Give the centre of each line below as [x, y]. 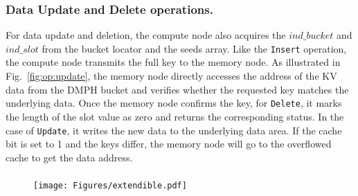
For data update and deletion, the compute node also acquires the [146, 35]
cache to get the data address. [69, 157]
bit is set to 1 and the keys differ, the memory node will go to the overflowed [169, 144]
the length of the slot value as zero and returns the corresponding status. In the [175, 116]
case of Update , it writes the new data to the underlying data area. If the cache [174, 130]
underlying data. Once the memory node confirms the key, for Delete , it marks [174, 103]
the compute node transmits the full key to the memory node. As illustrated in [173, 62]
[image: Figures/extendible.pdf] [110, 186]
